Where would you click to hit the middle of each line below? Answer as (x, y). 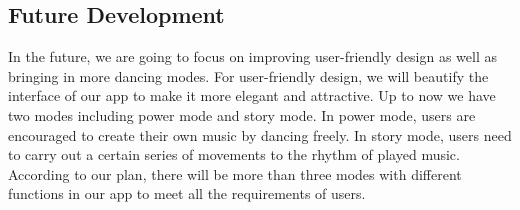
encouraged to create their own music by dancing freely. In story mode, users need (260, 134)
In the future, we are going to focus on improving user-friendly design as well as (253, 56)
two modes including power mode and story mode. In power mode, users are (242, 114)
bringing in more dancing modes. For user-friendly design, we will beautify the (248, 75)
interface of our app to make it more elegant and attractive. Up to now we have (252, 95)
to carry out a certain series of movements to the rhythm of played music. (234, 154)
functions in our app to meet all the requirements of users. (187, 193)
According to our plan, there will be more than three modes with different (235, 173)
